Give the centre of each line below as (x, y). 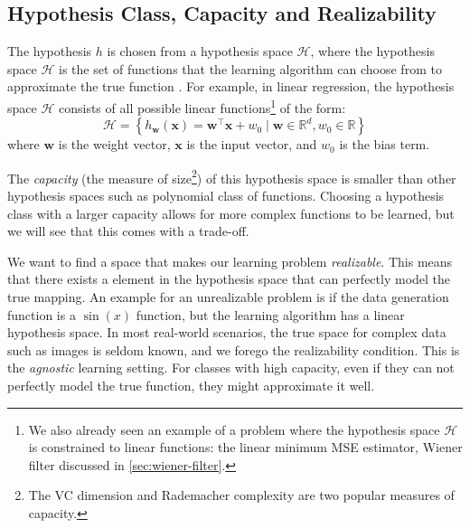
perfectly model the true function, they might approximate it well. (191, 386)
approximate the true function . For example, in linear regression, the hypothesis (231, 86)
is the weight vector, (114, 144)
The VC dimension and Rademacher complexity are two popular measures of (241, 495)
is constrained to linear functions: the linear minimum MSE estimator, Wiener (245, 447)
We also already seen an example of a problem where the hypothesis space (234, 429)
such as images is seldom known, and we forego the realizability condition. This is (234, 349)
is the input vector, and (252, 144)
